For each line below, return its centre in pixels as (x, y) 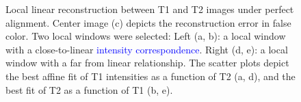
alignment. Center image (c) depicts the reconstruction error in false (148, 22)
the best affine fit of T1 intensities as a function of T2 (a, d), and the (150, 76)
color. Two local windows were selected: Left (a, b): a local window (146, 36)
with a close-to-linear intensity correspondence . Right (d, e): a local (147, 49)
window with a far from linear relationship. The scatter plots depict (147, 63)
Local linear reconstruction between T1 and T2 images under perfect (150, 9)
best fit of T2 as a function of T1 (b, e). (89, 89)
